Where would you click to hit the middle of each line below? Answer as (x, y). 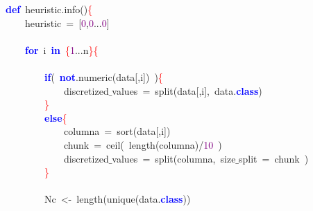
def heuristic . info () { (49, 9)
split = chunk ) (274, 158)
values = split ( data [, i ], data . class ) (187, 90)
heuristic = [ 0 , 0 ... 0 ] (67, 22)
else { (56, 117)
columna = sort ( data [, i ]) (117, 131)
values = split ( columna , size (174, 158)
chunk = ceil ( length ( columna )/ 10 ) (143, 144)
